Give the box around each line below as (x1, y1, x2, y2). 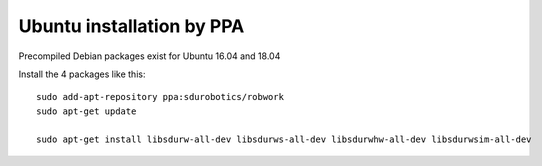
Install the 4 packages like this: (18, 68, 146, 80)
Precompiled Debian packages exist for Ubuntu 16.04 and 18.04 (18, 50, 281, 62)
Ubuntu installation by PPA (18, 15, 245, 37)
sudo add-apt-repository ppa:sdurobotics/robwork (36, 91, 285, 103)
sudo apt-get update (36, 105, 137, 117)
